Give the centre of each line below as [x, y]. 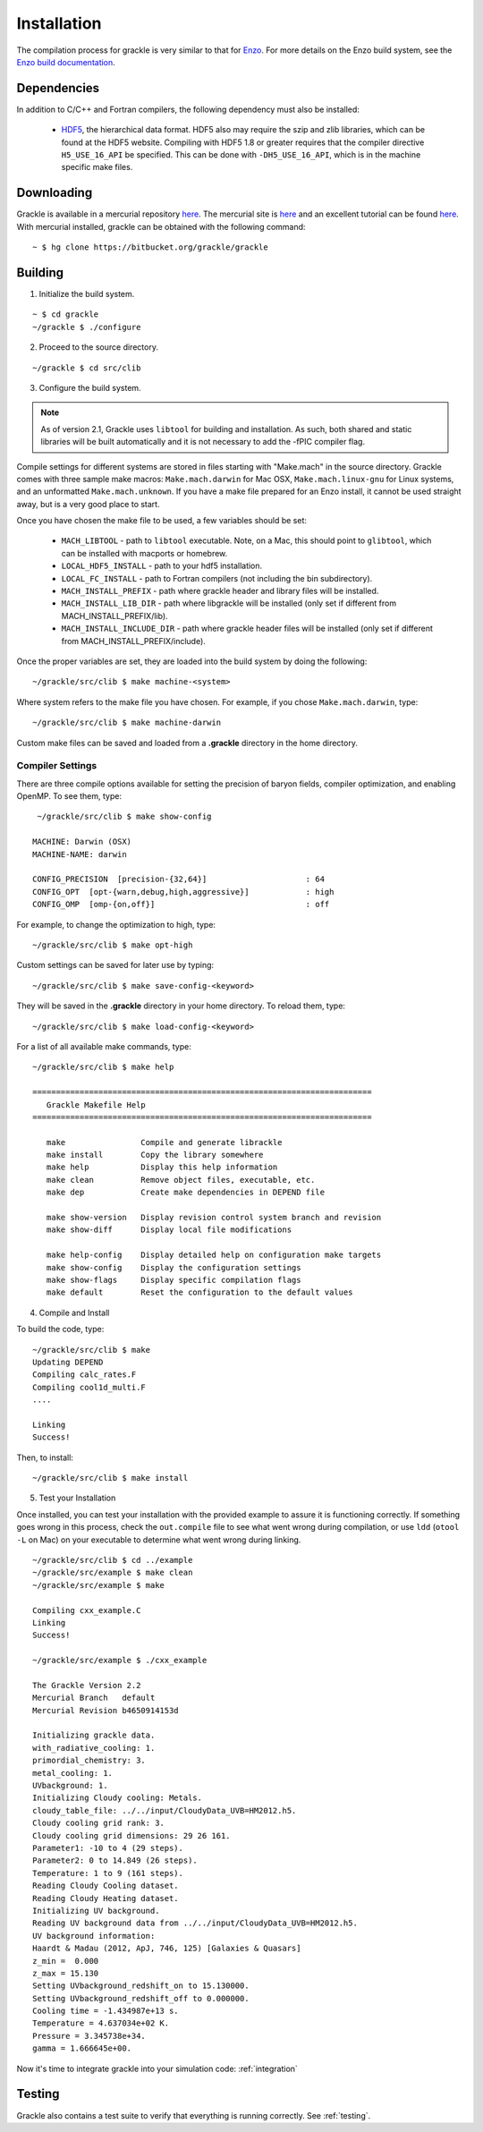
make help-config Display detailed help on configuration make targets [214, 1255]
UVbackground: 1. [70, 1786]
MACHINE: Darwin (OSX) [82, 842]
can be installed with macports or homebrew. [144, 553]
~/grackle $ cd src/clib [87, 368]
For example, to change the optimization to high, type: [116, 924]
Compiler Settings [57, 766]
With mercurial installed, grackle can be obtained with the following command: [161, 226]
